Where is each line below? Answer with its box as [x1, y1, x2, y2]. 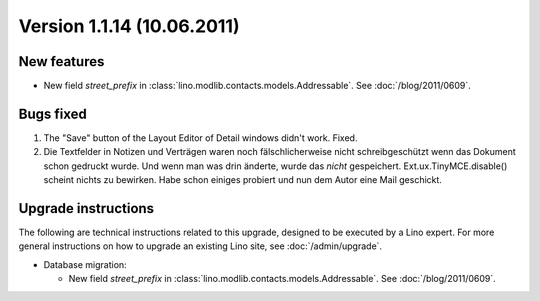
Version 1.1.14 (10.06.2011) [18, 15, 240, 37]
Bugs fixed [18, 105, 87, 122]
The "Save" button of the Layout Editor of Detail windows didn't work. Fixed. [43, 131, 358, 144]
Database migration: [43, 258, 127, 270]
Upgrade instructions [18, 200, 155, 217]
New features [18, 53, 105, 70]
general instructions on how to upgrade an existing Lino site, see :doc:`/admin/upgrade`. [18, 240, 383, 252]
